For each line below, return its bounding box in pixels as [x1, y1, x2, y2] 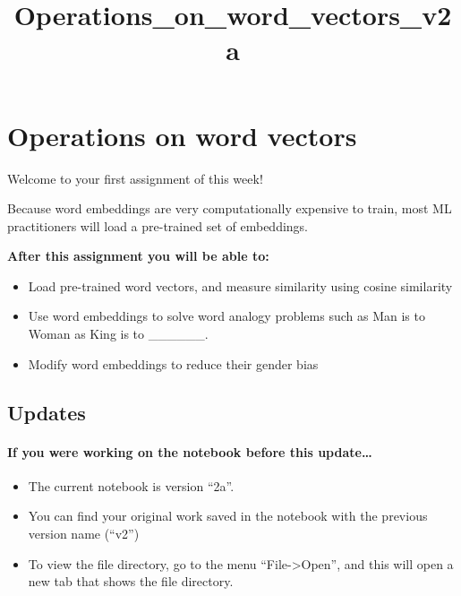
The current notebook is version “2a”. [28, 476, 235, 495]
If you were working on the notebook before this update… [7, 442, 372, 461]
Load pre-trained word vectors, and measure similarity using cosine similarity [28, 276, 453, 295]
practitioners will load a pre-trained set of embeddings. [7, 216, 309, 235]
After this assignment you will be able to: [7, 246, 269, 265]
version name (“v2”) [28, 524, 140, 543]
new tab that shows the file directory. [28, 572, 234, 591]
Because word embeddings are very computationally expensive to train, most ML [7, 199, 452, 218]
